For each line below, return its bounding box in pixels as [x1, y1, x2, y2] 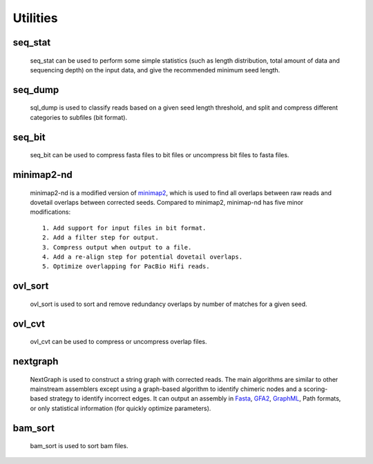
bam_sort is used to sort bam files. [30, 442, 128, 450]
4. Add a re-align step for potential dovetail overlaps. [42, 252, 243, 261]
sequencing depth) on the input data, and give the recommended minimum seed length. [30, 65, 280, 74]
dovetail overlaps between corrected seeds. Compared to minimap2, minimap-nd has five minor [30, 198, 304, 206]
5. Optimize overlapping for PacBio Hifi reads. [42, 263, 210, 270]
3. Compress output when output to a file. [42, 243, 192, 251]
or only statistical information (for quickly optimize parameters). [30, 404, 211, 412]
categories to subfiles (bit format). [30, 113, 128, 121]
